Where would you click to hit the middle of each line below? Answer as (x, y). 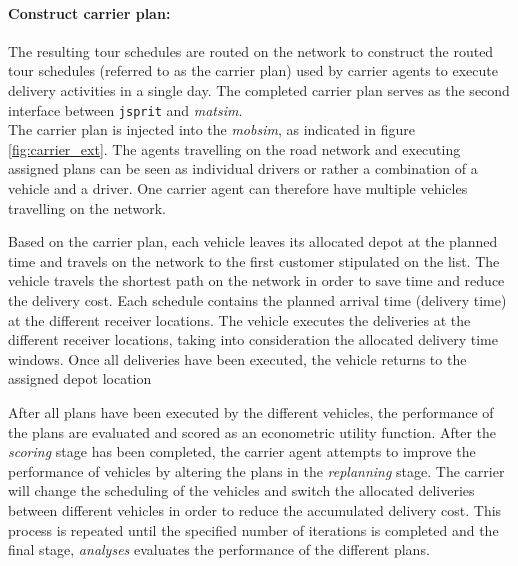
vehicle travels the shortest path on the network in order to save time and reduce (256, 280)
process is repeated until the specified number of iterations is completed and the (253, 529)
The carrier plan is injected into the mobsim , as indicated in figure (211, 129)
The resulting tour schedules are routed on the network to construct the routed (251, 50)
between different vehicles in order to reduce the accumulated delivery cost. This (255, 509)
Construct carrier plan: (89, 12)
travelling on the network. (87, 207)
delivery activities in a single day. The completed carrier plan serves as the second (259, 89)
